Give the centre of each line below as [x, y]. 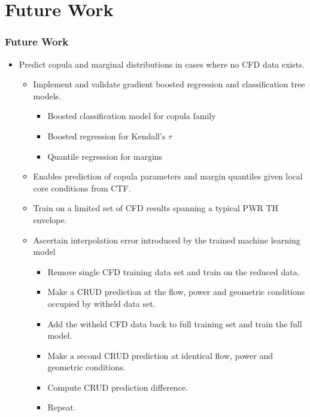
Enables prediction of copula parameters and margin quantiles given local [168, 176]
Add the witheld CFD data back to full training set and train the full [175, 323]
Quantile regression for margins [105, 156]
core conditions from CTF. [82, 188]
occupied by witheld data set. [101, 303]
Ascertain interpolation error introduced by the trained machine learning [167, 240]
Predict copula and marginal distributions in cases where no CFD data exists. [162, 64]
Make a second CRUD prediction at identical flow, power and [160, 355]
